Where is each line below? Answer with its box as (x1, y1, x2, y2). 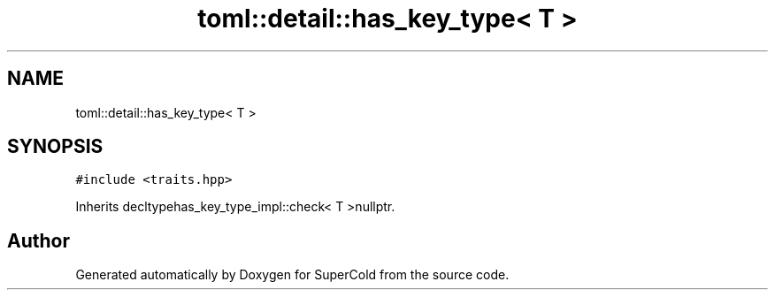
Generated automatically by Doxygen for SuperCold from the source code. (75, 267, 510, 283)
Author (7, 229, 70, 252)
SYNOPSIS (7, 135, 104, 158)
